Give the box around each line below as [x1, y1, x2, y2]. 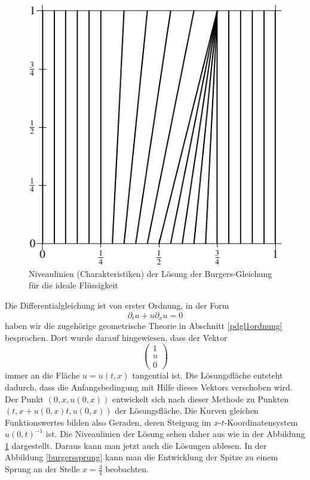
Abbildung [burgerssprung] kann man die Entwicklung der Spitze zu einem [5, 451, 278, 463]
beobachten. [105, 463, 149, 475]
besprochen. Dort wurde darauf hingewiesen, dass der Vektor [5, 331, 228, 343]
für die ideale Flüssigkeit [29, 279, 118, 291]
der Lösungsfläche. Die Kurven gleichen [115, 404, 259, 417]
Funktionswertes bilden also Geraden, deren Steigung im [5, 416, 211, 428]
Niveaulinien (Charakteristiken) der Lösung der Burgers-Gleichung [29, 267, 272, 279]
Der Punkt [5, 392, 44, 405]
